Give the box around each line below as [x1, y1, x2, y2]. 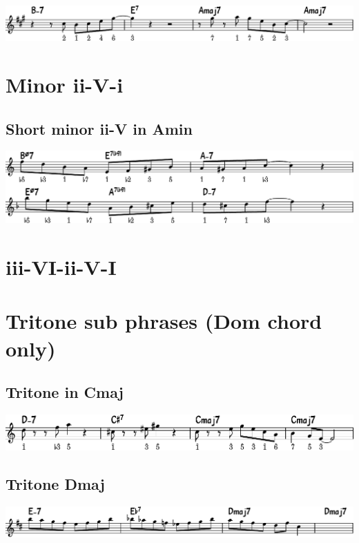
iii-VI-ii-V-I [6, 252, 117, 280]
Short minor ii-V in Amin [6, 117, 193, 139]
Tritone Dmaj [6, 473, 105, 494]
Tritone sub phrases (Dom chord [6, 307, 322, 335]
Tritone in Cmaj [6, 381, 124, 403]
